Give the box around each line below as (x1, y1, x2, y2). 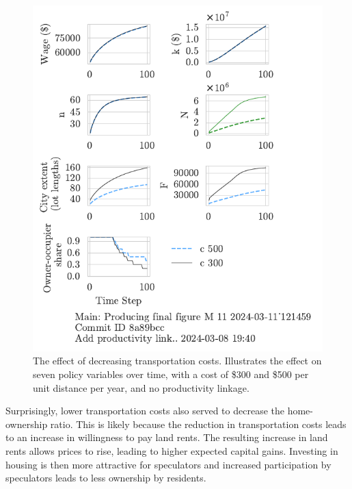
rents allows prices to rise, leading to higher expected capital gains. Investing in (5, 443, 338, 457)
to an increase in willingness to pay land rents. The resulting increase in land (5, 430, 328, 444)
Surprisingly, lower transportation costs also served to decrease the (5, 403, 284, 418)
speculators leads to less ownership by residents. (5, 471, 206, 485)
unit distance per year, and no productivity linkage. (33, 380, 249, 394)
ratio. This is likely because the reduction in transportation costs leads (50, 416, 347, 431)
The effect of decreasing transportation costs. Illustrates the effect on (33, 353, 322, 368)
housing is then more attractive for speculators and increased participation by (5, 457, 331, 471)
